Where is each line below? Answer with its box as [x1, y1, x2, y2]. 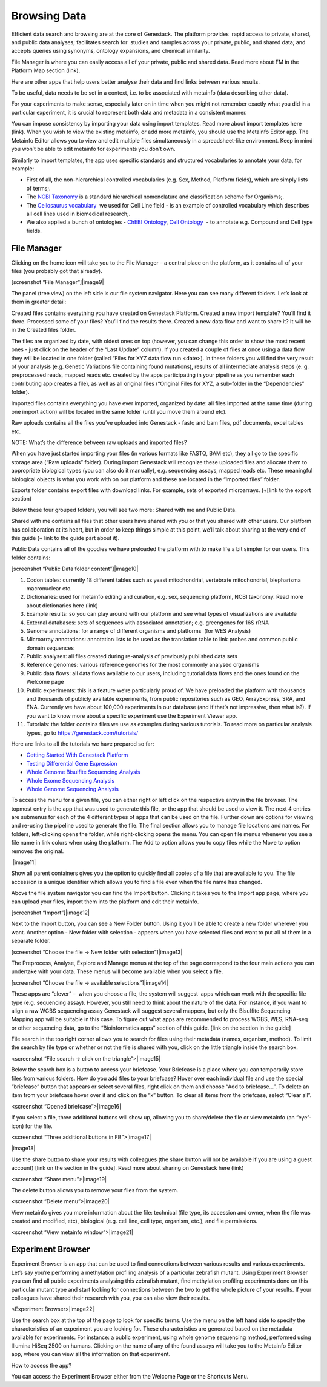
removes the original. [11, 847, 64, 855]
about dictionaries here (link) [26, 601, 98, 609]
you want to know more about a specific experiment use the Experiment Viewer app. [26, 712, 237, 719]
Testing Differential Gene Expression [26, 760, 117, 767]
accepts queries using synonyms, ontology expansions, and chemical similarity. [11, 47, 210, 55]
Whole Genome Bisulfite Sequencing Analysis [26, 768, 140, 776]
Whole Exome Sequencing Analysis [26, 777, 115, 784]
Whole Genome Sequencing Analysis [26, 785, 119, 792]
